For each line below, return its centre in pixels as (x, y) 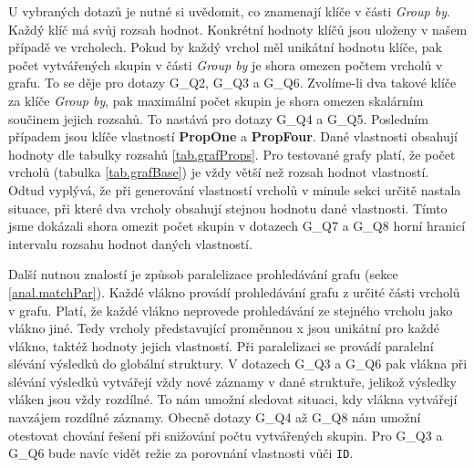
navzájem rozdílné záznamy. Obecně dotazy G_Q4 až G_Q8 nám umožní (215, 417)
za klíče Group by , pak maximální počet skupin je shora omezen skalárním (216, 100)
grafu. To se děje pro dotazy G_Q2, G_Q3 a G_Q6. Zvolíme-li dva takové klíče (232, 83)
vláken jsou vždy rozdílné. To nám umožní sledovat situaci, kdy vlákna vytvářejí (233, 399)
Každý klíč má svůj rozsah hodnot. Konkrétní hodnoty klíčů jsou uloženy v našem (238, 29)
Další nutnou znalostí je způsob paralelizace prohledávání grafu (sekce (203, 274)
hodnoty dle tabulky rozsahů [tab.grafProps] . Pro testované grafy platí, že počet (232, 154)
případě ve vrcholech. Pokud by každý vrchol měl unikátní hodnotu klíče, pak (225, 47)
